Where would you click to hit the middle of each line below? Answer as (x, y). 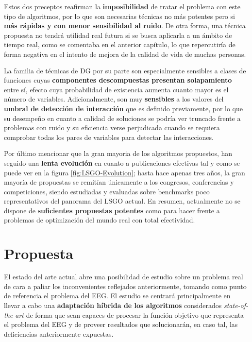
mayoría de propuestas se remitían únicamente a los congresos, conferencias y (119, 182)
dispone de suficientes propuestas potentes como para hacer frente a (112, 210)
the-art (14, 315)
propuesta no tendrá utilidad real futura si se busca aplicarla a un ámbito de (118, 35)
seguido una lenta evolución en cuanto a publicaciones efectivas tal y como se (122, 162)
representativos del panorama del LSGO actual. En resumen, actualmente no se (122, 201)
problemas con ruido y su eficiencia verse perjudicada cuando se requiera (112, 128)
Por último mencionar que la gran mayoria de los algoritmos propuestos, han (118, 153)
